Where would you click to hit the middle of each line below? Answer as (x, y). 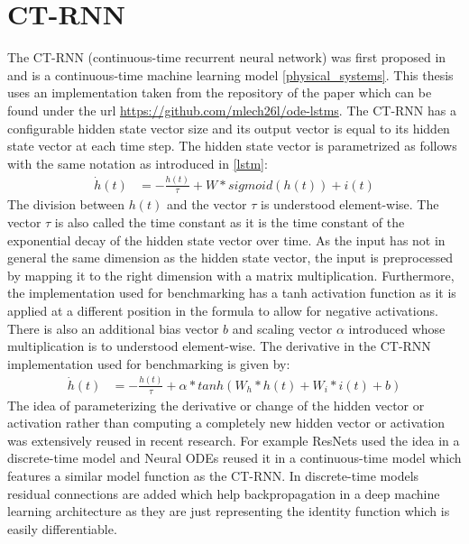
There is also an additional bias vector (113, 328)
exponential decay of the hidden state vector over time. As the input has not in (226, 240)
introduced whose (397, 328)
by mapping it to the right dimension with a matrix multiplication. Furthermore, (231, 275)
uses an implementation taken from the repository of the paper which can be (220, 92)
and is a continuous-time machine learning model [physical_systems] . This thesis (230, 74)
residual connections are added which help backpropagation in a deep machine (224, 493)
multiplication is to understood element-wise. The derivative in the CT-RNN (219, 346)
